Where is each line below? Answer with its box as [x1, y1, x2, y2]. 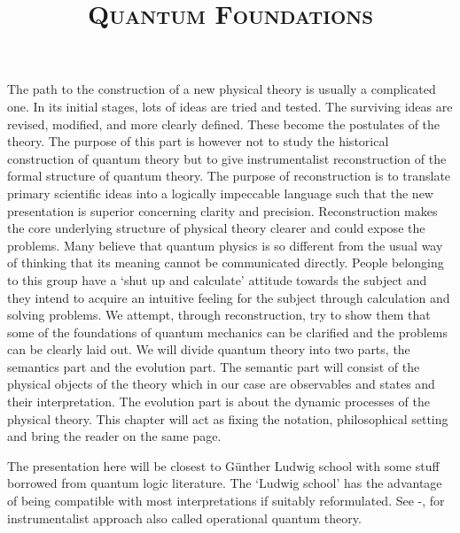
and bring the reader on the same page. [7, 427, 222, 445]
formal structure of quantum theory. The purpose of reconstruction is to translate [7, 166, 451, 185]
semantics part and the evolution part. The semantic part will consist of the [7, 357, 420, 375]
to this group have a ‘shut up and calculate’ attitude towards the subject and [7, 270, 427, 289]
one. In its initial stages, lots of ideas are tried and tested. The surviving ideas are [7, 97, 453, 115]
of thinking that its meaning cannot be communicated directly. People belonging [7, 253, 444, 272]
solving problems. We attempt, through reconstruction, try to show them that [7, 305, 431, 324]
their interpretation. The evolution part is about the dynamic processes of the [7, 392, 430, 411]
